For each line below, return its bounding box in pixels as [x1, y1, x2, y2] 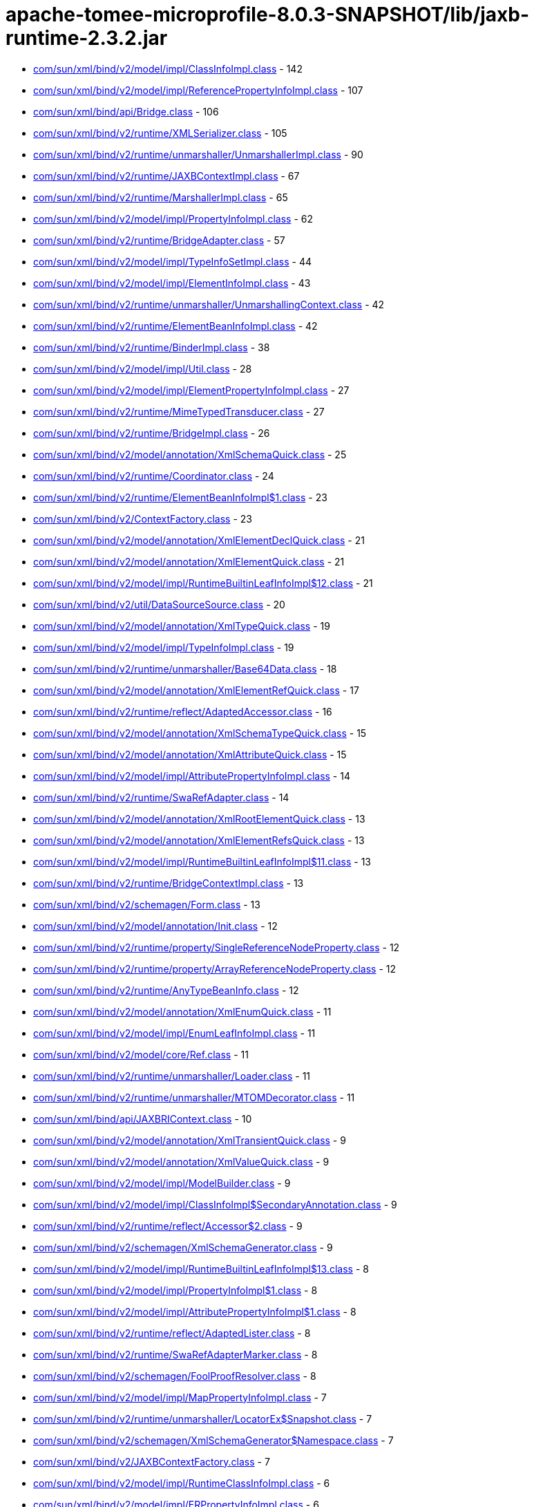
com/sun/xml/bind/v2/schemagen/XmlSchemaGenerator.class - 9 [33, 1241, 333, 1253]
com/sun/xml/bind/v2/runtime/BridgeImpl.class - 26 [33, 427, 270, 439]
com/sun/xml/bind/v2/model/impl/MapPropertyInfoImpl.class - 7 [33, 1391, 327, 1403]
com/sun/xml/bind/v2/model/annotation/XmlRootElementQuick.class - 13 [33, 812, 365, 825]
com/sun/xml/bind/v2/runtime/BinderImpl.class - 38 [33, 341, 270, 353]
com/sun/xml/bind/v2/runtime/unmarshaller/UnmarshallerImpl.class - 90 [33, 148, 363, 160]
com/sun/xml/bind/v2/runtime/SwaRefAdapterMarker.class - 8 [33, 1348, 318, 1360]
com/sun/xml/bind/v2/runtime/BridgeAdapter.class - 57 [33, 234, 285, 246]
